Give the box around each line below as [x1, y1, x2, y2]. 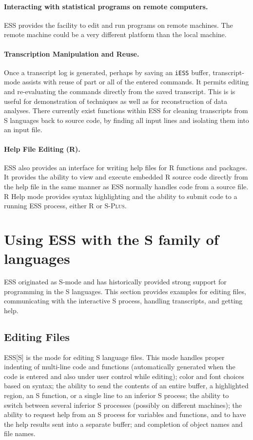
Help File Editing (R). [4, 143, 80, 154]
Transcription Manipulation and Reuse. [4, 48, 139, 59]
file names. [4, 428, 36, 439]
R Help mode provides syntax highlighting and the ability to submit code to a [4, 191, 237, 201]
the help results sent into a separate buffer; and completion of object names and [4, 419, 243, 429]
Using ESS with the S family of [4, 229, 219, 249]
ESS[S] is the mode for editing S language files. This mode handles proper [4, 352, 225, 362]
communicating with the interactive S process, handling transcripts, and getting [4, 296, 243, 306]
